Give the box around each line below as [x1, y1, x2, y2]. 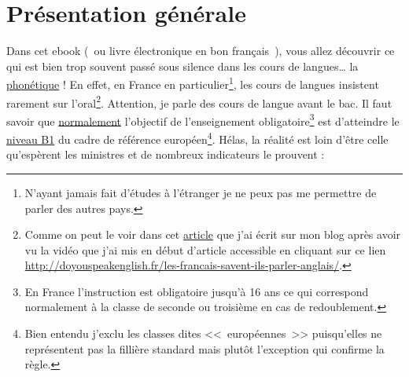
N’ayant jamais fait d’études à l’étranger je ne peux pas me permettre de [24, 184, 377, 200]
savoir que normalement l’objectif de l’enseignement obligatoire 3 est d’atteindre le [6, 110, 400, 129]
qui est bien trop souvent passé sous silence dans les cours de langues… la [6, 57, 359, 74]
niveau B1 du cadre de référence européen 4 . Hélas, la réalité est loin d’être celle [6, 129, 389, 147]
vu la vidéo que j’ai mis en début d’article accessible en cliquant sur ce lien [24, 241, 386, 258]
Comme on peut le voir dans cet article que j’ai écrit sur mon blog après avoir [24, 226, 401, 243]
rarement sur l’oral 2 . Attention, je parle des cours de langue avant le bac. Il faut [6, 92, 392, 111]
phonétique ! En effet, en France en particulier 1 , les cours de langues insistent [6, 74, 379, 92]
